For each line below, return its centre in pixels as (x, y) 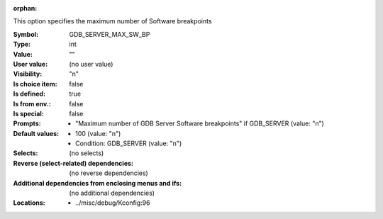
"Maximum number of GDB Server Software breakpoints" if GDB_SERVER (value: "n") (200, 123)
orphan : (25, 8)
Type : (22, 44)
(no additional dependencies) (112, 193)
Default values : (36, 133)
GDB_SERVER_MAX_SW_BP (110, 34)
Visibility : (28, 74)
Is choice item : (35, 84)
